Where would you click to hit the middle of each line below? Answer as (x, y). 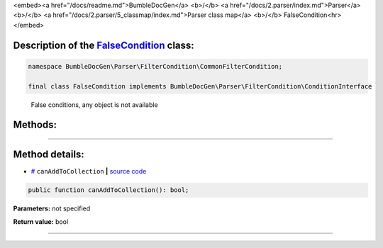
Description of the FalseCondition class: (104, 45)
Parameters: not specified (52, 208)
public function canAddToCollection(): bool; (109, 190)
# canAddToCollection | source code (89, 171)
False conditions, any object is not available (95, 105)
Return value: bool (41, 221)
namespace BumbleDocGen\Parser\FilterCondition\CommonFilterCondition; (155, 66)
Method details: (49, 155)
